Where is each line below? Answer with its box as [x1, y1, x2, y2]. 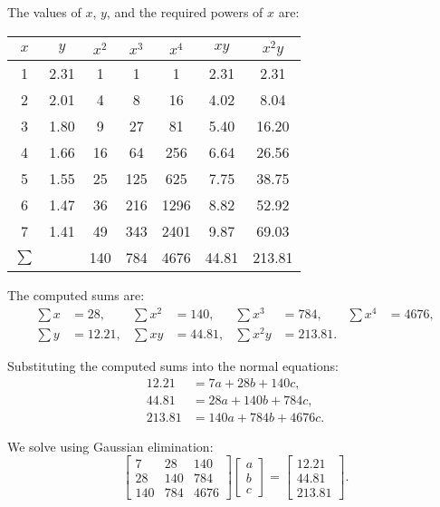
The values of [7, 3, 81, 21]
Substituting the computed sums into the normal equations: [7, 356, 339, 375]
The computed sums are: [7, 286, 145, 305]
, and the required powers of [106, 3, 263, 21]
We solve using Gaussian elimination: [7, 436, 214, 455]
